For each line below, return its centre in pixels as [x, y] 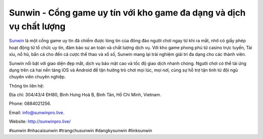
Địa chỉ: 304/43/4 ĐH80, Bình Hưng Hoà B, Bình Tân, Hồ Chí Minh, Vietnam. [85, 95]
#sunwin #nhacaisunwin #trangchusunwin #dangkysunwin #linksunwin [81, 130]
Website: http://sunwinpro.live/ [40, 122]
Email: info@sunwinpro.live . [37, 112]
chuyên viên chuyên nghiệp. [37, 77]
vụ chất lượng [37, 26]
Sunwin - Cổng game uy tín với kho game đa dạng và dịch [127, 13]
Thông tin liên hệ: [27, 86]
